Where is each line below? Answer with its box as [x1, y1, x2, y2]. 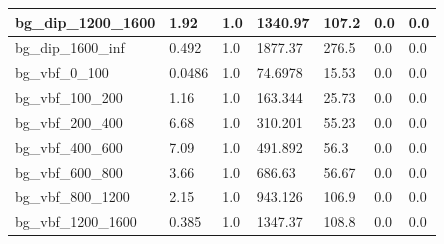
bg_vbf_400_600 [15, 136, 123, 157]
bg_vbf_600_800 [15, 161, 123, 182]
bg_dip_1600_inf [15, 37, 125, 58]
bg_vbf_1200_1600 [15, 211, 137, 232]
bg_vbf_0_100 [15, 62, 109, 83]
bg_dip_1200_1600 [15, 11, 156, 32]
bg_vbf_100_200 [15, 87, 123, 108]
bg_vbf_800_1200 [15, 186, 130, 207]
